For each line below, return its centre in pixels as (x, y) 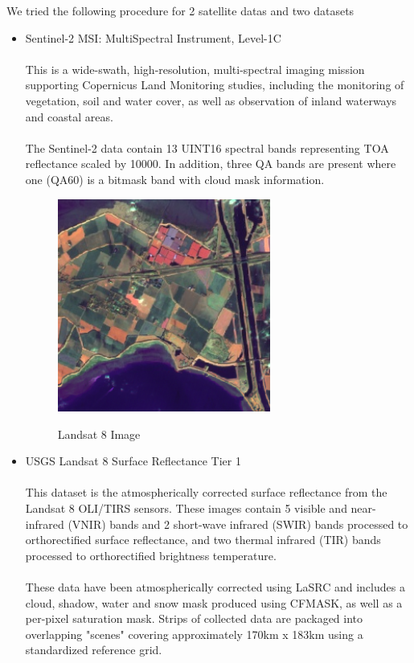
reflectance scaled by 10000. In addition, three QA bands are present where (211, 164)
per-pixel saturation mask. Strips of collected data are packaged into (194, 618)
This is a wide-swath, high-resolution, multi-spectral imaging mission (195, 69)
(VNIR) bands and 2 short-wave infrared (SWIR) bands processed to (238, 524)
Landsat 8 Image (99, 434)
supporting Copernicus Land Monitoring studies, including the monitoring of (215, 85)
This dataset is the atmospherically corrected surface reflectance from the (206, 492)
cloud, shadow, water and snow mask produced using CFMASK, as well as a (214, 602)
